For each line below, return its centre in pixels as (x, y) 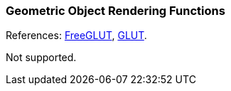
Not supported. (41, 58)
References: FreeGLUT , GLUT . (76, 36)
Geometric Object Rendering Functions (116, 11)
